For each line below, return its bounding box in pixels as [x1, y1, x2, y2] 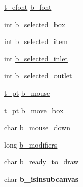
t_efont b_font [4, 2, 52, 12]
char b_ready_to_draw [4, 156, 79, 167]
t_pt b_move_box [4, 105, 64, 115]
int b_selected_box [4, 18, 65, 29]
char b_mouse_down [4, 122, 71, 133]
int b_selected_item [4, 36, 68, 47]
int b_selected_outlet [4, 70, 72, 81]
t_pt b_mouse [4, 87, 50, 98]
